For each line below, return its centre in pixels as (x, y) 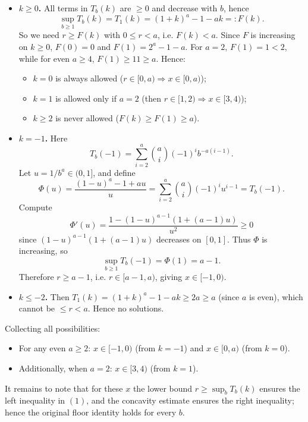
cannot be (37, 308)
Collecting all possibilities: (53, 328)
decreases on (179, 239)
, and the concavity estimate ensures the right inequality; (190, 400)
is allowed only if (86, 98)
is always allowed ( (89, 78)
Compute (35, 207)
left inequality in (35, 400)
